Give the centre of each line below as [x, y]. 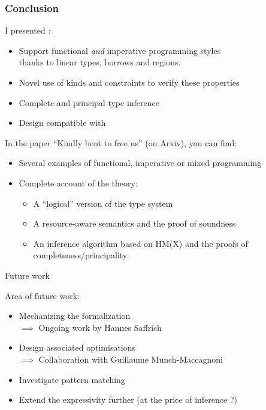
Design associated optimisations [77, 347]
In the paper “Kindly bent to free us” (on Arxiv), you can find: [121, 142]
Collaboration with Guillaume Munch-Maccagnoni [131, 359]
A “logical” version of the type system [103, 203]
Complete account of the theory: [78, 183]
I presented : [28, 30]
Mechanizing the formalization [75, 316]
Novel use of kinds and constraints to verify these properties [129, 82]
